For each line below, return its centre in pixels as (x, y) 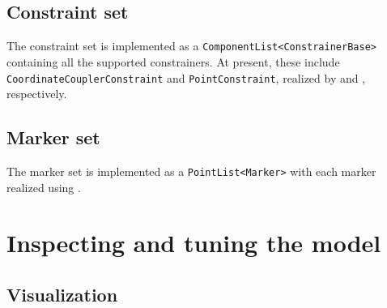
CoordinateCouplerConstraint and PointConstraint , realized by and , (186, 77)
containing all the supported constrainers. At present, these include (173, 61)
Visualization (62, 294)
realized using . (44, 187)
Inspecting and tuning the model (194, 243)
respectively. (37, 94)
